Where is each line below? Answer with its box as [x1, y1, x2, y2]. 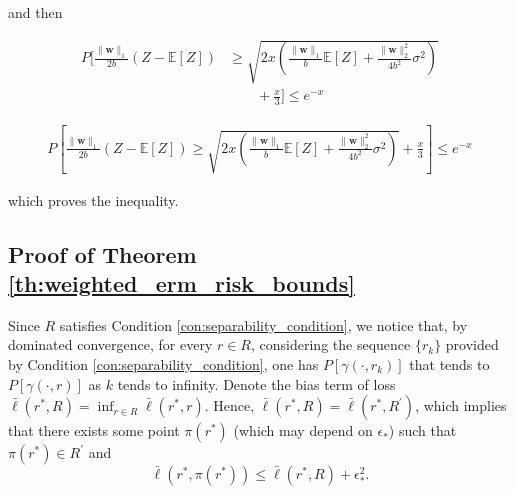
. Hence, [204, 395, 255, 416]
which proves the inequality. [8, 189, 179, 210]
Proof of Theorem [8, 238, 197, 269]
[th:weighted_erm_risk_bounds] [8, 267, 355, 298]
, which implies [415, 395, 507, 416]
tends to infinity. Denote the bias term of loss [117, 373, 396, 394]
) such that [388, 420, 457, 441]
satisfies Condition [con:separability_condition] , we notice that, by [59, 314, 468, 335]
